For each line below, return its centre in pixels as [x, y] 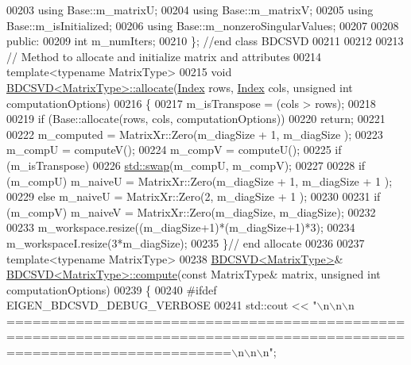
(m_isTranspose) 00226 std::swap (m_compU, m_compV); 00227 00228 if [186, 165]
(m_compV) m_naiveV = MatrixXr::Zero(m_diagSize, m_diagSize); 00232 [191, 211]
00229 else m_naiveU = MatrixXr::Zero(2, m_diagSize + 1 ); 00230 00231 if [194, 196]
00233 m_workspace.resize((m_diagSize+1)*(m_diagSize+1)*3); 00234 [181, 227]
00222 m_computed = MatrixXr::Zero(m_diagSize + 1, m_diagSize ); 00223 [195, 134]
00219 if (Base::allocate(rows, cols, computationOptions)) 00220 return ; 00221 [196, 119]
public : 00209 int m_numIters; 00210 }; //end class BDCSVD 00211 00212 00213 [205, 41]
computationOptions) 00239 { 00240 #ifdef [112, 289]
